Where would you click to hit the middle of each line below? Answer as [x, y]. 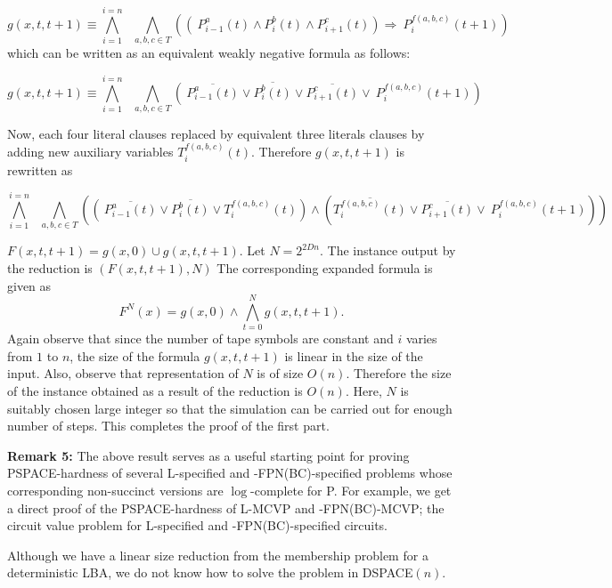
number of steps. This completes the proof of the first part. [168, 426]
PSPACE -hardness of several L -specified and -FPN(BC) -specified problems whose [230, 473]
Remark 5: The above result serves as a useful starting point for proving [208, 455]
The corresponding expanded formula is [325, 267]
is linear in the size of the [354, 355]
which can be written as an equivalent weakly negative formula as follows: [209, 53]
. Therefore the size [399, 373]
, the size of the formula [135, 355]
